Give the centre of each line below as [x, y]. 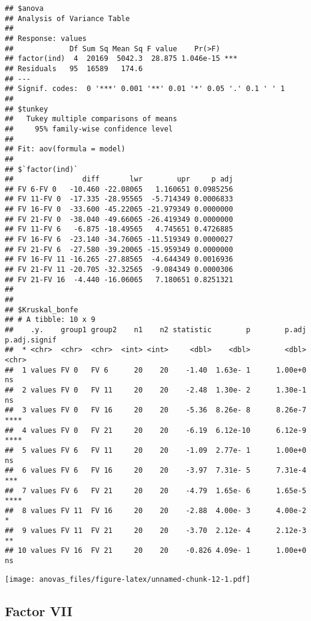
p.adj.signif [31, 340]
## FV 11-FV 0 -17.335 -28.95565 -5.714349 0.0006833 [119, 199]
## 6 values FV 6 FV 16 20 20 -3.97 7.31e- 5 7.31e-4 [156, 471]
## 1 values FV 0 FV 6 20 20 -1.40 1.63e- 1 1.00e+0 [156, 370]
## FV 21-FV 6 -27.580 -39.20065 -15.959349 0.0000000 [119, 249]
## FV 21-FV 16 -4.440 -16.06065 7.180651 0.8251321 [119, 279]
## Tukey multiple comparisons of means [91, 119]
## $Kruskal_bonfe [42, 310]
